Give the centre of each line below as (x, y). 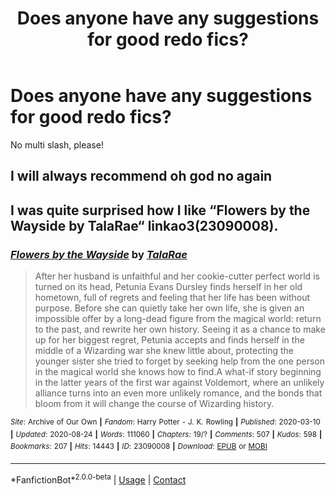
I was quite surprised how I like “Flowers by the (160, 210)
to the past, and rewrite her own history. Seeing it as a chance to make (180, 329)
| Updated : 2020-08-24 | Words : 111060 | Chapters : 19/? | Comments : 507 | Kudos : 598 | (166, 434)
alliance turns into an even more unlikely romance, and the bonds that (178, 393)
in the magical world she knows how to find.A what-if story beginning (178, 372)
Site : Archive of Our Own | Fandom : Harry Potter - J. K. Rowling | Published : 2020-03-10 (165, 422)
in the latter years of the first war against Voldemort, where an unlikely (179, 383)
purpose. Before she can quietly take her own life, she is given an (169, 308)
